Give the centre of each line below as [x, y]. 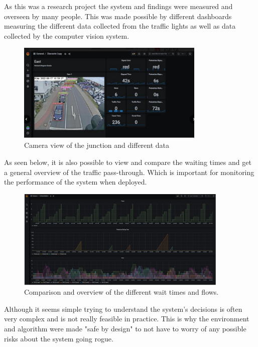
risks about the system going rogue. [59, 338]
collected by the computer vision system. [67, 35]
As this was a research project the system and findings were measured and [118, 6]
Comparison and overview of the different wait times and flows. [121, 292]
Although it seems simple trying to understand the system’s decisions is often [123, 309]
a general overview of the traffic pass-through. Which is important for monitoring [129, 172]
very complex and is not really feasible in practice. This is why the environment [127, 319]
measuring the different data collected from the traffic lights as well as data [120, 26]
